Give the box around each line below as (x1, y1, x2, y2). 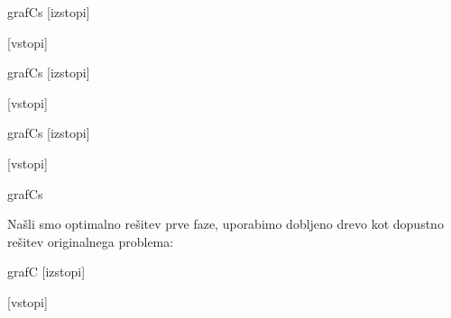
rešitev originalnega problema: (7, 232, 174, 250)
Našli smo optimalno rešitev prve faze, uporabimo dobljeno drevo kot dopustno (7, 214, 444, 233)
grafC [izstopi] (7, 262, 86, 281)
